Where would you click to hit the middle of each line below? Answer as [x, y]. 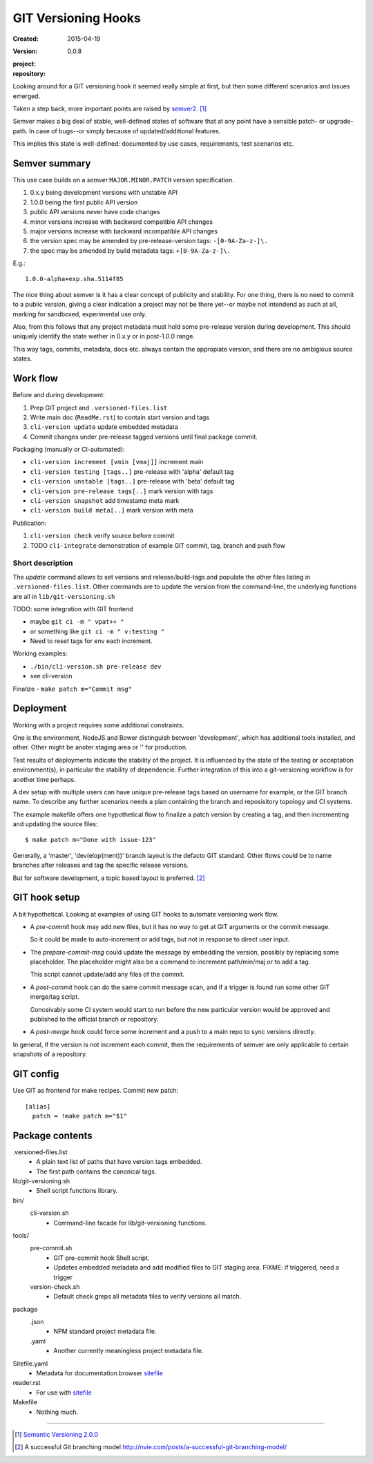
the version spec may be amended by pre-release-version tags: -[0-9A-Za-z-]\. [149, 241]
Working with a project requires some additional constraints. [98, 725]
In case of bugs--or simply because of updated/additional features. [125, 131]
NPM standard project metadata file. [105, 1331]
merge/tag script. [55, 997]
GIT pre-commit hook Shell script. [102, 1258]
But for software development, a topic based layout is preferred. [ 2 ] [109, 878]
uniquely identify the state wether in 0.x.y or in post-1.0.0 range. [104, 336]
